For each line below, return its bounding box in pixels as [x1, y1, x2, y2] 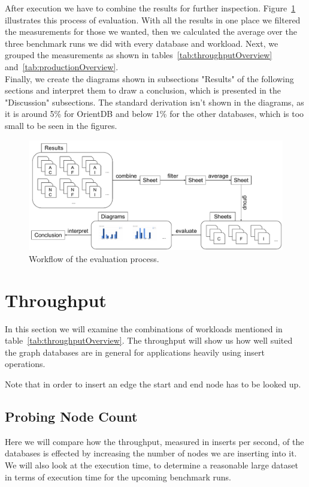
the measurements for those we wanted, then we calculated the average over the [5, 25, 297, 38]
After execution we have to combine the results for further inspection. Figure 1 [5, 2, 296, 14]
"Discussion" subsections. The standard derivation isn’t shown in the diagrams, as [5, 95, 304, 108]
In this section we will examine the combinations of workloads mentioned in [5, 322, 283, 335]
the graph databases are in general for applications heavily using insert [5, 345, 265, 358]
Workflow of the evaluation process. [29, 252, 159, 264]
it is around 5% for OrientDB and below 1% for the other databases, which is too [5, 107, 304, 120]
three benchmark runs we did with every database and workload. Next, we [5, 37, 278, 49]
